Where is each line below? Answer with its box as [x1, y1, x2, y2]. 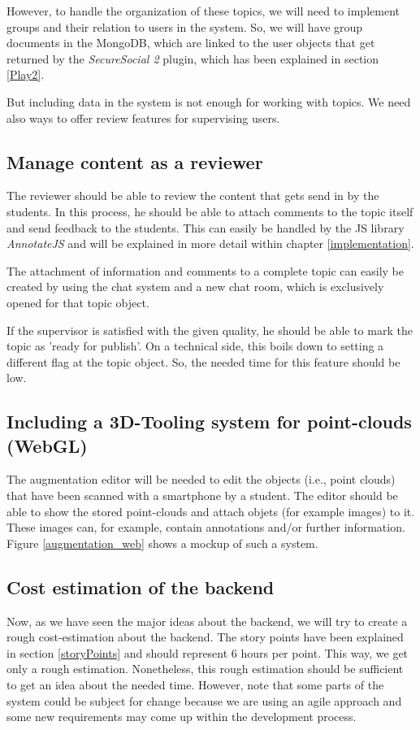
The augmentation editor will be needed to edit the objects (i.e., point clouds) [6, 471, 396, 488]
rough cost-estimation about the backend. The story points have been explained [6, 628, 404, 645]
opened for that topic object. [6, 293, 149, 311]
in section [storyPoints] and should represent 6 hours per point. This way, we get [6, 644, 409, 661]
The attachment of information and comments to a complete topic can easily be [6, 262, 404, 279]
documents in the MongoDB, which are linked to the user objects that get [6, 34, 375, 51]
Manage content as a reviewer [6, 149, 263, 174]
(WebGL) [6, 432, 88, 458]
